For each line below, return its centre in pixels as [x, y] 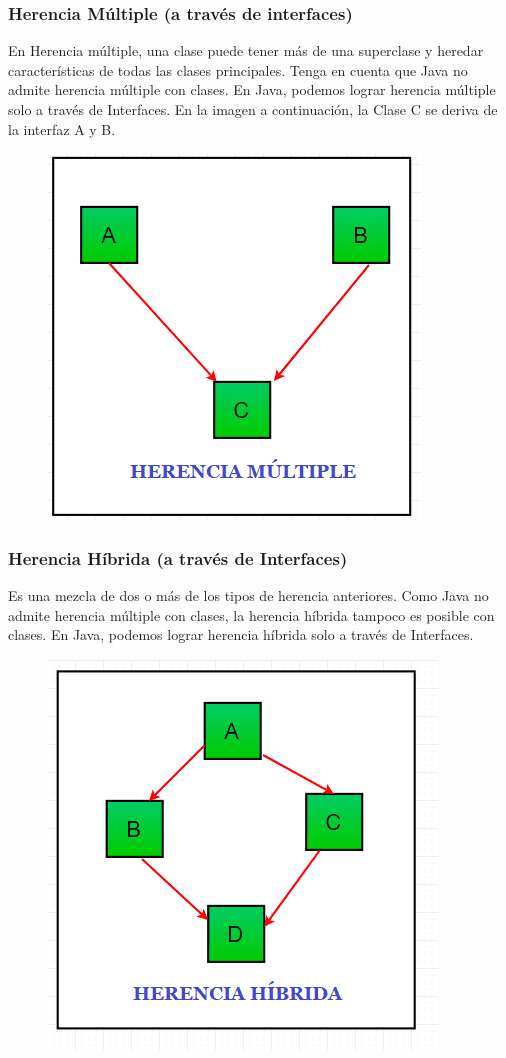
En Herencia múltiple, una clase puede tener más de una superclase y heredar [246, 50]
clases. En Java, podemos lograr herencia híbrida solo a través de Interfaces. [241, 634]
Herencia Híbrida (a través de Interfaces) [178, 557]
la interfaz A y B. [62, 128]
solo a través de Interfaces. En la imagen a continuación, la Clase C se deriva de [253, 109]
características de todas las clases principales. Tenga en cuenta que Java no [238, 69]
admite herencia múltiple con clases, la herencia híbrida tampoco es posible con [251, 614]
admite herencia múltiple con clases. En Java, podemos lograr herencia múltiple [252, 89]
